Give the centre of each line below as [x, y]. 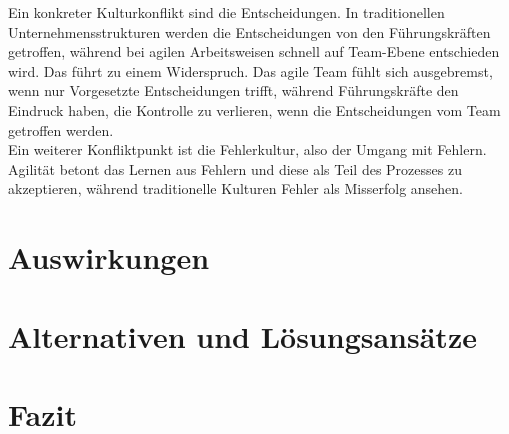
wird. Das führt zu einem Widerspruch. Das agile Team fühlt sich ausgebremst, [250, 70]
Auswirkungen [109, 257]
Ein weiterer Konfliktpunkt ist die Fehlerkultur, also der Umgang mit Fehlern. [247, 149]
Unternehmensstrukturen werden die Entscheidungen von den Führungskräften [249, 31]
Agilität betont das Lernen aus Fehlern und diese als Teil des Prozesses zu [235, 168]
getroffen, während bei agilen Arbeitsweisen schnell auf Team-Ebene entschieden [254, 51]
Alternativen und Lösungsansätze [242, 335]
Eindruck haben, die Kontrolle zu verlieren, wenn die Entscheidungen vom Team [254, 109]
